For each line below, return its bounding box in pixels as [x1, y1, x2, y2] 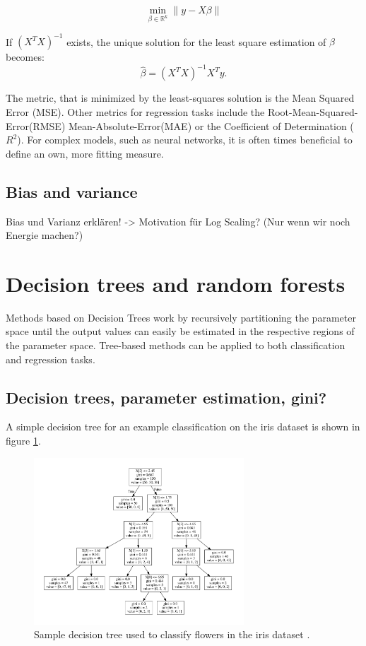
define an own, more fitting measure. [6, 146, 164, 160]
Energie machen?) [6, 228, 83, 242]
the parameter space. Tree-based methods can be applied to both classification [6, 338, 346, 353]
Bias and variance [6, 180, 138, 202]
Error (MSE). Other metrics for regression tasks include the [6, 104, 265, 119]
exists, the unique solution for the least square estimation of [66, 34, 326, 49]
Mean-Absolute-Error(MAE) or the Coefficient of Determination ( [69, 118, 354, 133]
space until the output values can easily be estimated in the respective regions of [6, 324, 355, 339]
